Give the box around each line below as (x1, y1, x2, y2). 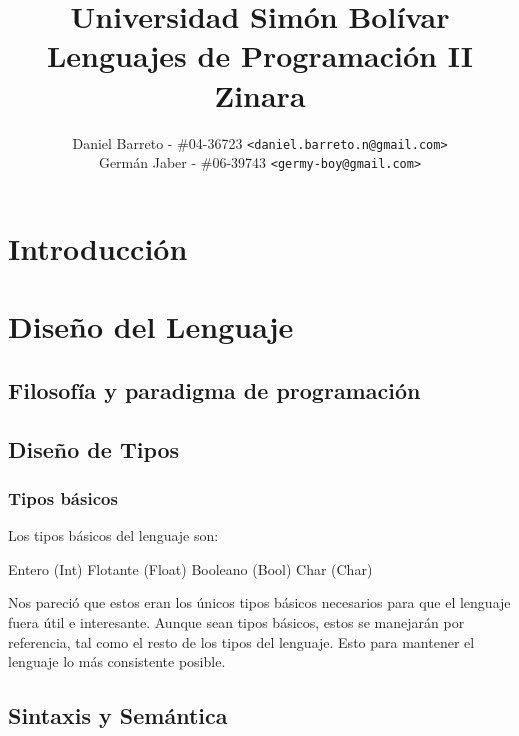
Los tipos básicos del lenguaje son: (8, 525, 219, 546)
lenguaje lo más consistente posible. (8, 651, 226, 672)
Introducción (8, 227, 188, 268)
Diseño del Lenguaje (8, 306, 294, 347)
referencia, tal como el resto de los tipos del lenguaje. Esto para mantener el (8, 631, 475, 652)
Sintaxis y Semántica (8, 700, 228, 731)
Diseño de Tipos (8, 433, 180, 464)
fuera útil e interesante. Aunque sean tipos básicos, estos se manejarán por (8, 611, 465, 632)
